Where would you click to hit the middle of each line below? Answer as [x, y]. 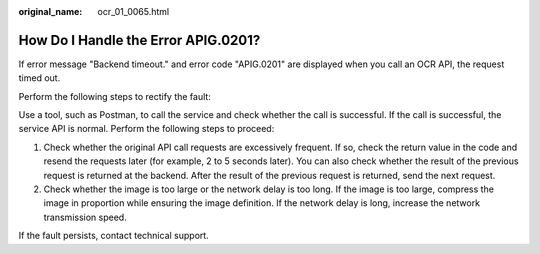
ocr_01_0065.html [133, 11]
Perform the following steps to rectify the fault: [115, 96]
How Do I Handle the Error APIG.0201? [139, 40]
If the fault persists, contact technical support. [113, 236]
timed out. [39, 78]
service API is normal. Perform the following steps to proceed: [146, 129]
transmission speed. [85, 217]
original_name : [50, 11]
